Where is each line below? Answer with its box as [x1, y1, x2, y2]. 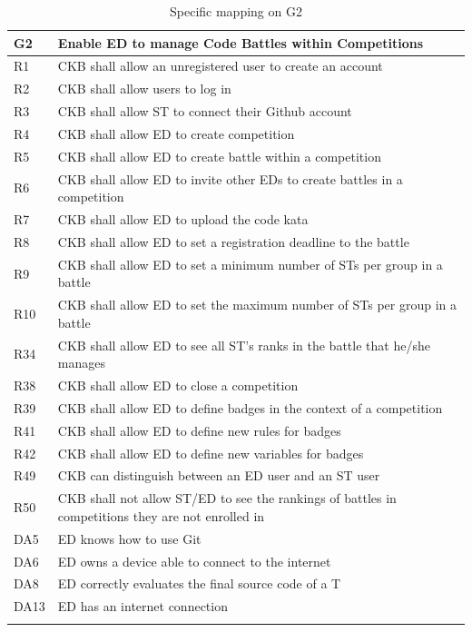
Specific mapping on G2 [170, 2, 302, 20]
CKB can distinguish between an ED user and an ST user [57, 466, 380, 485]
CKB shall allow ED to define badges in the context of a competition [57, 398, 443, 417]
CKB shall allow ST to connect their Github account [57, 102, 352, 121]
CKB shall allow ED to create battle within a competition [57, 146, 381, 165]
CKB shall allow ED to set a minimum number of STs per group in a [57, 254, 443, 273]
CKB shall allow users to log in [57, 79, 231, 98]
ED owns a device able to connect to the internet [57, 551, 331, 570]
